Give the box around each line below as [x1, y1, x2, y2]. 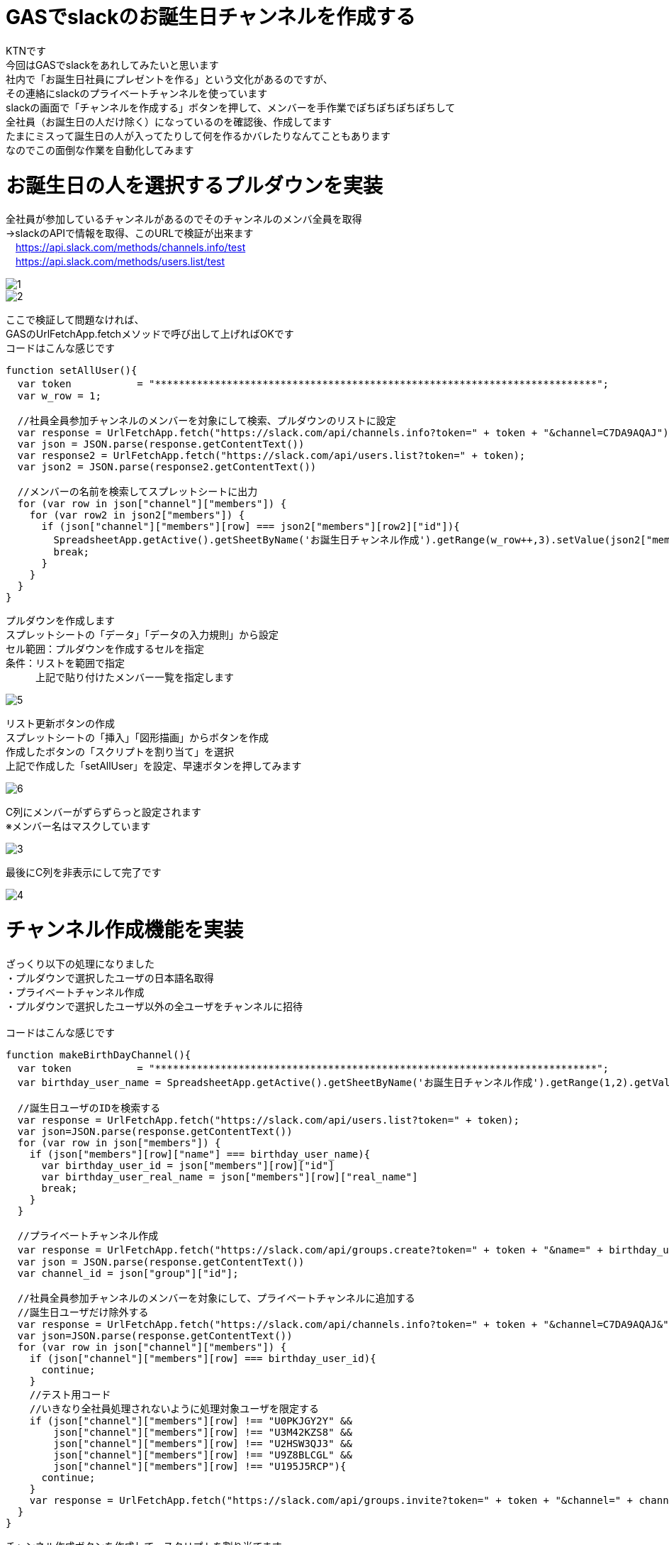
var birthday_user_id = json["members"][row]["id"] [41, 1159, 334, 1171]
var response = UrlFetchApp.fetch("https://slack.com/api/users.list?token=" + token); [17, 1114, 519, 1126]
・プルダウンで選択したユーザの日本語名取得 [6, 971, 214, 984]
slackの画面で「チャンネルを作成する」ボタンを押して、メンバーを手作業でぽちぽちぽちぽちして [6, 101, 456, 113]
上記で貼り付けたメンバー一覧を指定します [35, 671, 234, 684]
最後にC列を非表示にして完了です [6, 866, 162, 879]
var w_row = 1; [17, 390, 101, 402]
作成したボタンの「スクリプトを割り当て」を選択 [6, 746, 234, 758]
